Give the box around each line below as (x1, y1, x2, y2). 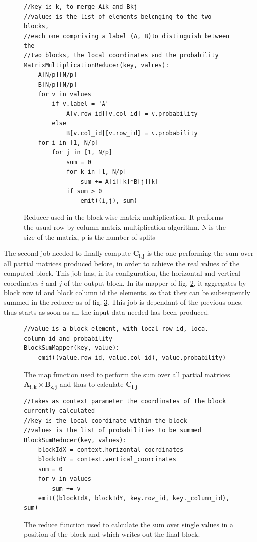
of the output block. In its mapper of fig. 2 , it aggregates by (64, 277, 246, 288)
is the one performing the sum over (147, 248, 254, 258)
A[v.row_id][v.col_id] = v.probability (66, 110, 198, 117)
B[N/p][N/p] (38, 81, 77, 88)
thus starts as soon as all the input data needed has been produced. (4, 306, 209, 317)
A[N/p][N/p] (38, 71, 77, 79)
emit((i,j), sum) (80, 197, 138, 204)
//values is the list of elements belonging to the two (24, 13, 212, 20)
